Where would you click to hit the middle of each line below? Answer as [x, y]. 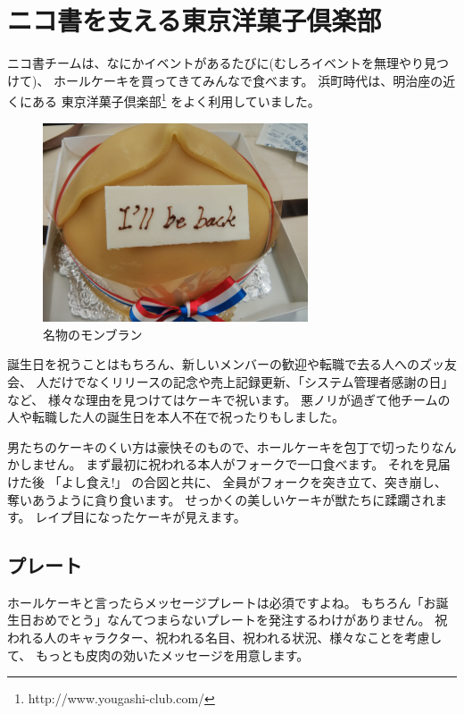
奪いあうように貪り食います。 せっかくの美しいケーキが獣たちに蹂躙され [221, 499]
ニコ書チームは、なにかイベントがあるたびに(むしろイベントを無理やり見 [222, 63]
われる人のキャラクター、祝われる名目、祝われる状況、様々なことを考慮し [225, 638]
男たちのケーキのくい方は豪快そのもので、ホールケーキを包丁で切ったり [220, 446]
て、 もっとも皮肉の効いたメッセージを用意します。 [158, 655]
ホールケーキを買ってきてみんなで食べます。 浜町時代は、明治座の [249, 80]
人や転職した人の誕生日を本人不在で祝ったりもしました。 [176, 417]
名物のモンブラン [93, 334]
